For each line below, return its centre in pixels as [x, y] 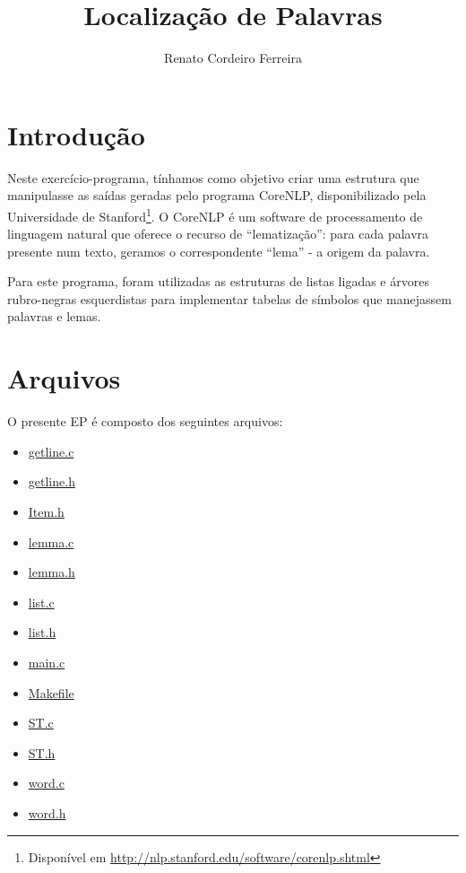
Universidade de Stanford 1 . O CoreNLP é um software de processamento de [215, 214]
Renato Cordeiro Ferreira [233, 58]
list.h [42, 632]
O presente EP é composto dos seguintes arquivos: [145, 421]
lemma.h [52, 572]
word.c [46, 783]
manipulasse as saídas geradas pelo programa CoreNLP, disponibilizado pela [217, 195]
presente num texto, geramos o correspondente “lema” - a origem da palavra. [219, 251]
